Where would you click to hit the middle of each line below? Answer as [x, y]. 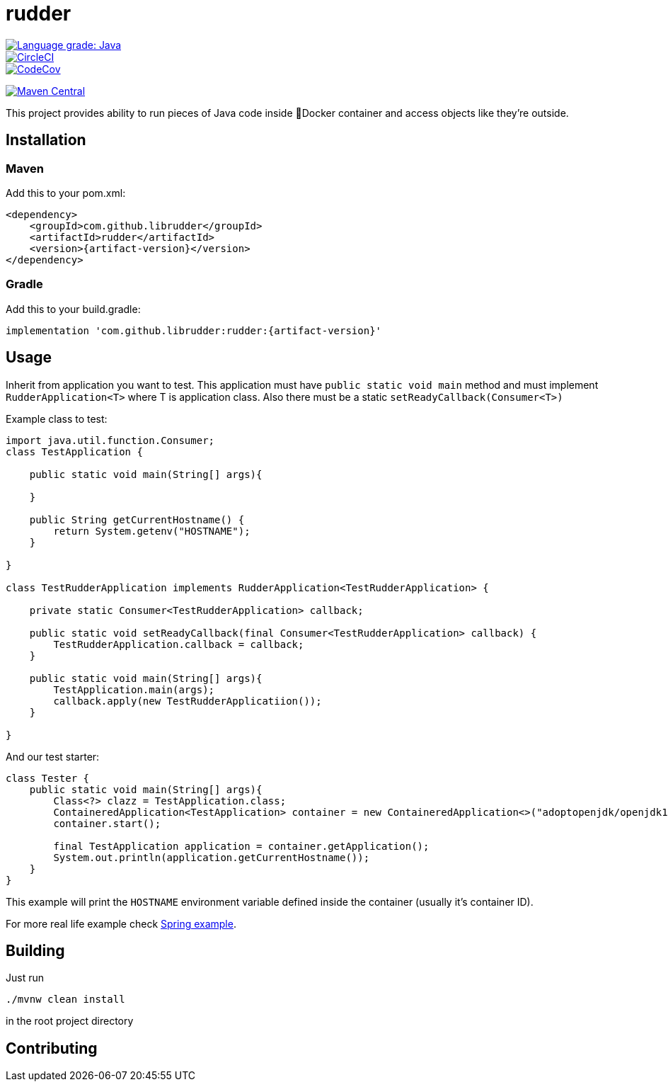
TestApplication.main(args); [134, 689]
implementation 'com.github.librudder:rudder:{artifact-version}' [194, 330]
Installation [46, 140]
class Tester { [48, 778]
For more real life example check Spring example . [121, 923]
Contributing [52, 1048]
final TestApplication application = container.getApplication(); [241, 846]
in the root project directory [70, 1021]
